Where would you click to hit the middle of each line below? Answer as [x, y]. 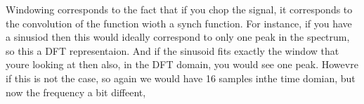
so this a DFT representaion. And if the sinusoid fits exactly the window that [173, 50]
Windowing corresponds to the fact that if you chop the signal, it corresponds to [179, 9]
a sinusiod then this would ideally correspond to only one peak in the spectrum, [178, 37]
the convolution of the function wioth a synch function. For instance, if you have [179, 23]
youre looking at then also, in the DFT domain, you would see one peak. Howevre [182, 64]
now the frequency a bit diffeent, [76, 92]
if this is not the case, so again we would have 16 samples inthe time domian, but [181, 78]
